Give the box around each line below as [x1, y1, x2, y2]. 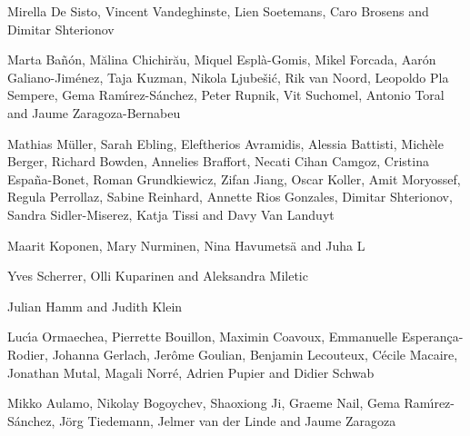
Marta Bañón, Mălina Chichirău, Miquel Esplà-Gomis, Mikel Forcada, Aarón [7, 50, 436, 69]
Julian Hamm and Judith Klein [7, 296, 183, 315]
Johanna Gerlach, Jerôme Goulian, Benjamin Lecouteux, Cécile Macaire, [52, 344, 458, 363]
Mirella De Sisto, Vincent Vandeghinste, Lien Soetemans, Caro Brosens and [7, 2, 429, 20]
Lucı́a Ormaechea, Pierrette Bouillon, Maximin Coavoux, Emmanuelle [7, 327, 398, 346]
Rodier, [7, 344, 48, 363]
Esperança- [401, 327, 464, 346]
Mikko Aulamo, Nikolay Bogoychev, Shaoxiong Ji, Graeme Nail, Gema [7, 393, 400, 412]
